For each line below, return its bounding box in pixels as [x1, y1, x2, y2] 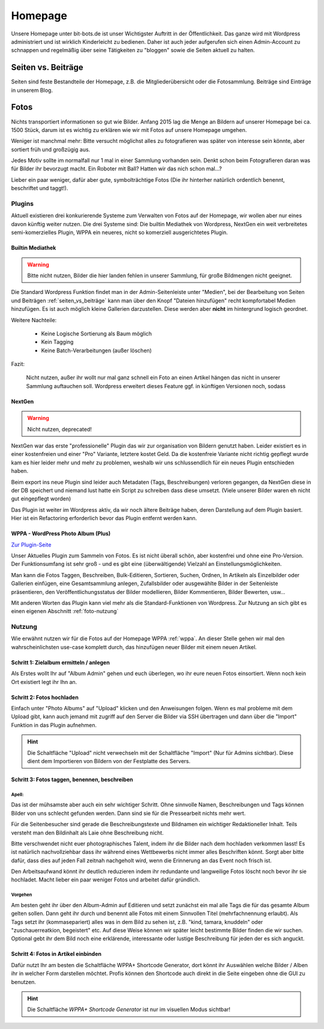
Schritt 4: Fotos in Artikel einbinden [11, 950, 102, 958]
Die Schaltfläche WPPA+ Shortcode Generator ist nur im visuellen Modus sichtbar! [27, 1006, 231, 1013]
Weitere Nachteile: [11, 316, 57, 323]
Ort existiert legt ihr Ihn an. [11, 678, 77, 685]
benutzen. [11, 978, 36, 985]
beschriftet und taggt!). [11, 185, 68, 192]
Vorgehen [11, 892, 32, 898]
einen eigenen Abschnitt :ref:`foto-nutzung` [11, 608, 119, 615]
